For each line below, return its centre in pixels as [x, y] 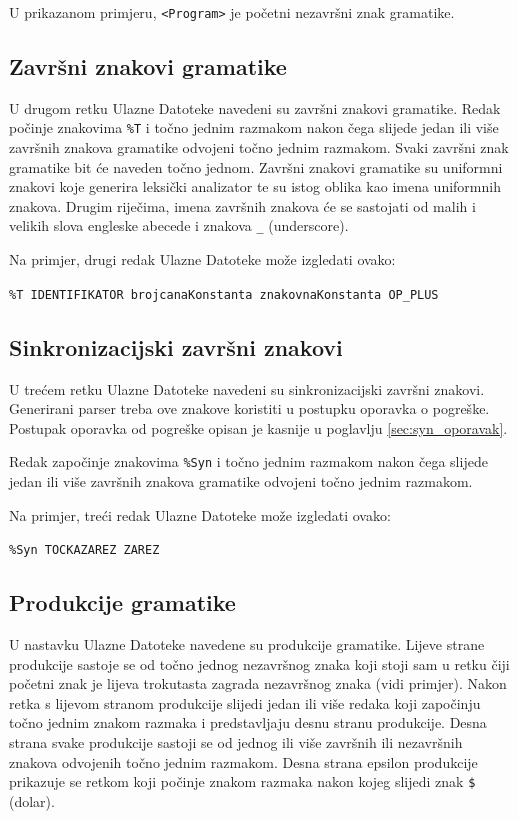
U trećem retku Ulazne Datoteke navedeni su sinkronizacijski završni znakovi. [247, 388]
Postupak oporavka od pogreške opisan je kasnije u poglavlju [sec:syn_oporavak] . [258, 427]
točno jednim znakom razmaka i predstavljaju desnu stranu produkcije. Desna [248, 722]
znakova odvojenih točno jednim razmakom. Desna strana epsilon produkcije [243, 761]
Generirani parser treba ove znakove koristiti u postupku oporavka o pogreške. [249, 408]
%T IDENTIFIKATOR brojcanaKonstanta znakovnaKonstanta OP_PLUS [224, 294]
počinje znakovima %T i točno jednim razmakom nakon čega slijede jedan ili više [254, 127]
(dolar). [32, 800]
